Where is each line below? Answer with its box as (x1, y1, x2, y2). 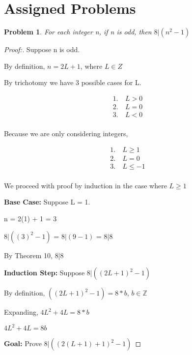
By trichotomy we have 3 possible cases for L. (4, 77, 141, 88)
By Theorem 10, (4, 250, 53, 260)
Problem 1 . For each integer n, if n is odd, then (4, 27, 152, 37)
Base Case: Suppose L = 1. (4, 197, 90, 207)
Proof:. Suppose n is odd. (4, 44, 80, 55)
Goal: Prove (4, 338, 42, 349)
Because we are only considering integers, (4, 128, 128, 139)
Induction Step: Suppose (4, 267, 85, 278)
